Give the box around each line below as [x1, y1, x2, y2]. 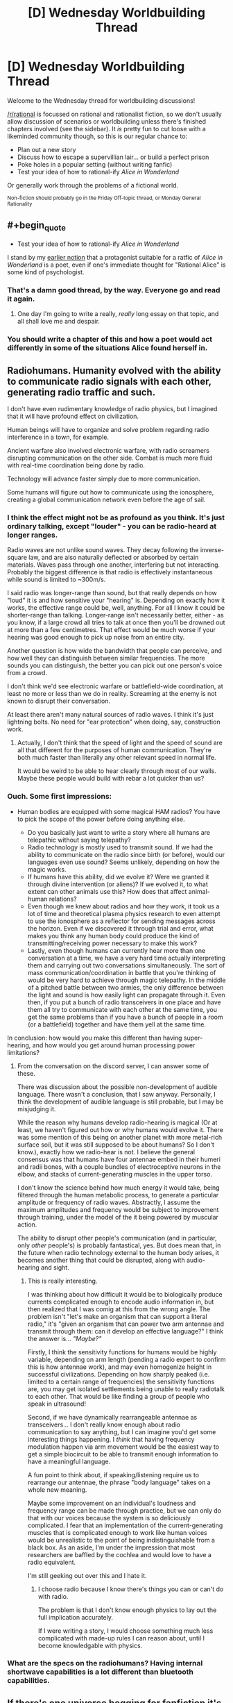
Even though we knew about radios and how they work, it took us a [27, 902, 220, 911]
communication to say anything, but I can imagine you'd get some [27, 1427, 216, 1436]
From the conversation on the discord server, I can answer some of [17, 1061, 209, 1070]
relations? [49, 895, 78, 903]
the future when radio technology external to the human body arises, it [17, 1248, 220, 1256]
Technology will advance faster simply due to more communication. [7, 474, 201, 483]
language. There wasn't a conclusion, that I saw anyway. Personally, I [17, 1090, 216, 1098]
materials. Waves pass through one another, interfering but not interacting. [7, 560, 221, 569]
